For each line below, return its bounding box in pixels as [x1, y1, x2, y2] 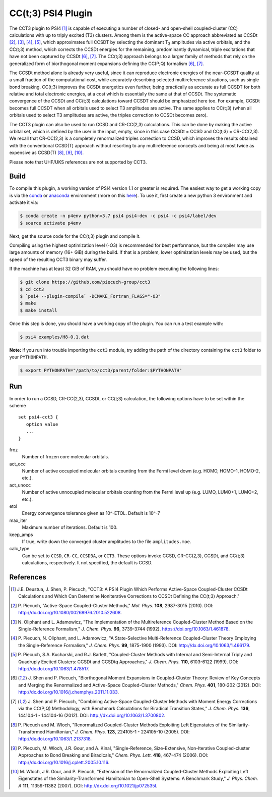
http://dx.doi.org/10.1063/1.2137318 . [18, 736, 92, 742]
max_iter [9, 517, 27, 523]
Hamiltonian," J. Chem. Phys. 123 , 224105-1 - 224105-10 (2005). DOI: [46, 729, 190, 735]
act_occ [9, 461, 26, 467]
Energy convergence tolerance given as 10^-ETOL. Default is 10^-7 [22, 510, 161, 516]
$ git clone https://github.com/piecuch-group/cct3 [20, 279, 151, 285]
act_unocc [9, 482, 31, 488]
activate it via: [9, 199, 39, 205]
